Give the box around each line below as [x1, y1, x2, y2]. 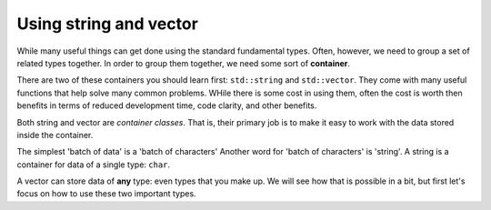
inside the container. [16, 129, 94, 140]
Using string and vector [16, 14, 199, 34]
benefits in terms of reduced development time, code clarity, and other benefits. [16, 100, 317, 111]
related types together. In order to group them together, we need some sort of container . [16, 57, 350, 68]
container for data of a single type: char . [16, 159, 171, 170]
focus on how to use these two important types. [16, 188, 196, 199]
